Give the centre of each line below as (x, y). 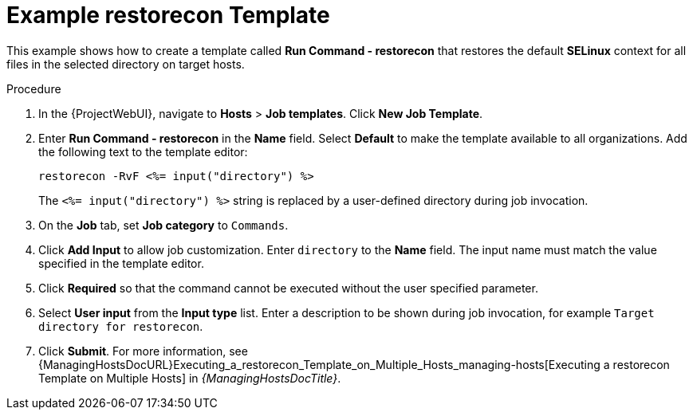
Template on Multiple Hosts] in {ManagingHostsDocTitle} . (190, 378)
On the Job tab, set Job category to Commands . (163, 225)
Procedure (34, 88)
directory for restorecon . (121, 326)
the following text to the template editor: (143, 151)
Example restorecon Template (168, 15)
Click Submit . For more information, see (143, 351)
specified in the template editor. (121, 263)
